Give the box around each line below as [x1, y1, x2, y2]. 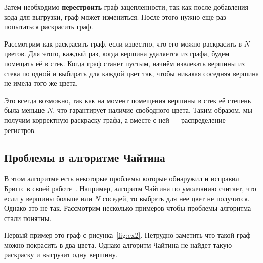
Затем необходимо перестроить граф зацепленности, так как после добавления [4, 2, 248, 12]
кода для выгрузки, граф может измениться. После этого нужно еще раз [4, 11, 226, 22]
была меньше [4, 105, 45, 115]
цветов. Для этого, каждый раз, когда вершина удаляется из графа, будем [4, 48, 230, 59]
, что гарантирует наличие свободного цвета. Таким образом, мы [53, 105, 252, 115]
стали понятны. [4, 212, 52, 223]
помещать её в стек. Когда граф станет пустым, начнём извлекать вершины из [4, 58, 245, 68]
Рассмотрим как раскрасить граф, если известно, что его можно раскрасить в [4, 38, 242, 49]
